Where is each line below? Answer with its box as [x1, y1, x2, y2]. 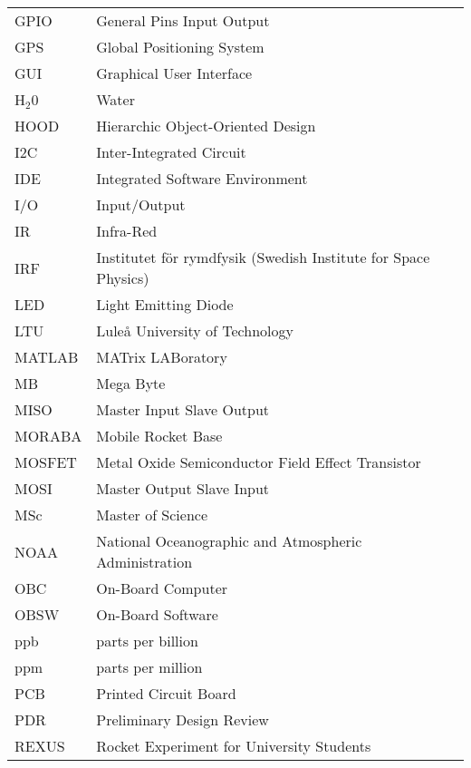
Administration [96, 551, 193, 572]
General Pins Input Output [96, 10, 270, 31]
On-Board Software [96, 604, 218, 625]
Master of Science [96, 504, 208, 525]
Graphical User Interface [96, 63, 253, 83]
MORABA [14, 425, 82, 446]
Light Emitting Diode [96, 294, 234, 315]
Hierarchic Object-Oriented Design [96, 115, 316, 136]
